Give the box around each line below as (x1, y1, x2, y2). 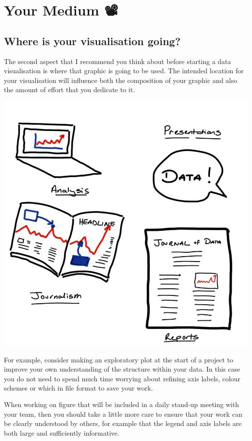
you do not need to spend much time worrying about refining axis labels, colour (4, 373, 241, 383)
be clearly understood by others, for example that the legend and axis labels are (4, 418, 242, 428)
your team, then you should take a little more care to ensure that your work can (4, 408, 242, 419)
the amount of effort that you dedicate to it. (4, 84, 135, 95)
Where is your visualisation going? (4, 33, 181, 48)
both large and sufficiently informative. (4, 427, 120, 438)
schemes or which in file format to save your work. (4, 383, 153, 393)
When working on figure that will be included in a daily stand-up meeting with (4, 399, 239, 409)
